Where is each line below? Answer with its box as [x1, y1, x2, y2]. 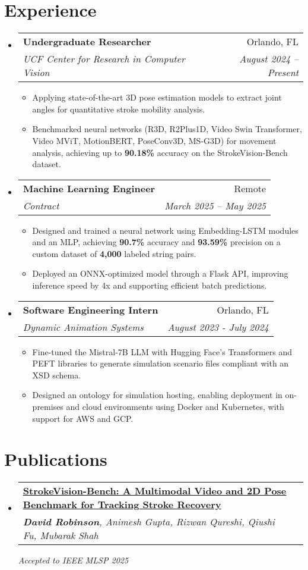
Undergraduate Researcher [23, 35, 151, 49]
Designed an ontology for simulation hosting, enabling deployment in [32, 389, 282, 401]
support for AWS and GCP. [32, 412, 134, 424]
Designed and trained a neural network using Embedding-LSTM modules [32, 224, 299, 236]
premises [32, 400, 63, 413]
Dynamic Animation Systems [23, 320, 144, 334]
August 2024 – [239, 52, 299, 66]
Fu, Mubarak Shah [23, 528, 99, 543]
